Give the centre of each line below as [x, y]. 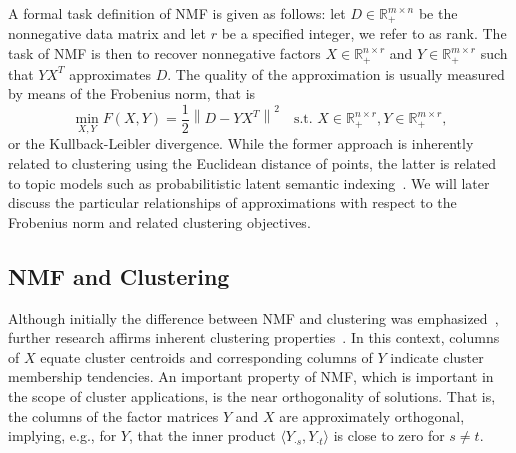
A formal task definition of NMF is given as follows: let [177, 13]
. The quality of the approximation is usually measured [336, 73]
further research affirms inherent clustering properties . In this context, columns [254, 337]
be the [438, 13]
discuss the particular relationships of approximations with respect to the [232, 202]
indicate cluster [437, 356]
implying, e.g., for [62, 435]
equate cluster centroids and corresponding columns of [206, 356]
